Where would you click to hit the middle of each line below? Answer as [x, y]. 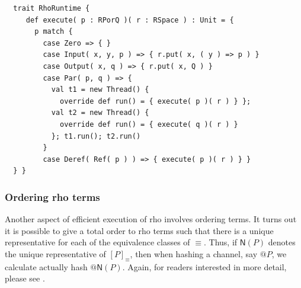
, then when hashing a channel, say [194, 253]
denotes [282, 242]
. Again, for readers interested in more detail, [204, 266]
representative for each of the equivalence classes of [97, 242]
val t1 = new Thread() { [100, 90]
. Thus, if [220, 242]
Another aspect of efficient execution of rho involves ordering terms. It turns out [151, 219]
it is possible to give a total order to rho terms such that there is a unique [139, 230]
